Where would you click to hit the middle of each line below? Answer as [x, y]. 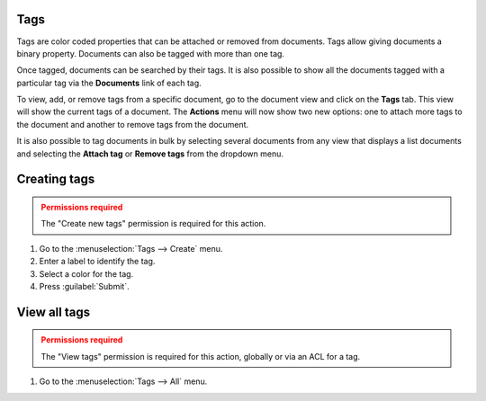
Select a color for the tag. [86, 273]
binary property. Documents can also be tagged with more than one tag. [151, 53]
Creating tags [56, 179]
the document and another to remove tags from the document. [133, 124]
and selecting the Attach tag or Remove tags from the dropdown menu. [150, 154]
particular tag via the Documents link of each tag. [109, 83]
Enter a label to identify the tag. [97, 262]
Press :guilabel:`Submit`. [84, 286]
